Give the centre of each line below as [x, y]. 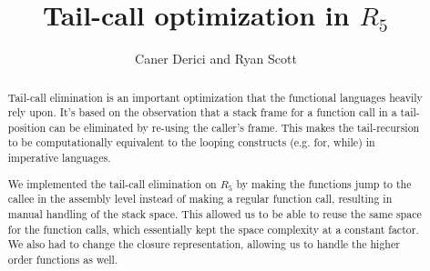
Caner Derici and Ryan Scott [216, 59]
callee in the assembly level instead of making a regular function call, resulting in [200, 199]
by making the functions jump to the [324, 183]
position [27, 127]
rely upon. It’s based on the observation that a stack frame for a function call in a [202, 112]
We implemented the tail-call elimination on [112, 183]
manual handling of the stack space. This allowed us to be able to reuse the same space [215, 214]
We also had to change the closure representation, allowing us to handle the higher [204, 244]
